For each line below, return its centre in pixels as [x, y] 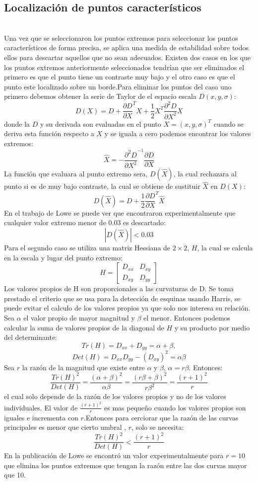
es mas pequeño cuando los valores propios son [175, 407]
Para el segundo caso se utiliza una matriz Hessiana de [87, 248]
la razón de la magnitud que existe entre [83, 367]
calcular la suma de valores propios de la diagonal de [84, 327]
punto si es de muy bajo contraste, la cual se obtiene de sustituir [102, 186]
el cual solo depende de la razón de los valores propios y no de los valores [115, 396]
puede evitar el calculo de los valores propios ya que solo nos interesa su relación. [127, 308]
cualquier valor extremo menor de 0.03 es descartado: [85, 222]
